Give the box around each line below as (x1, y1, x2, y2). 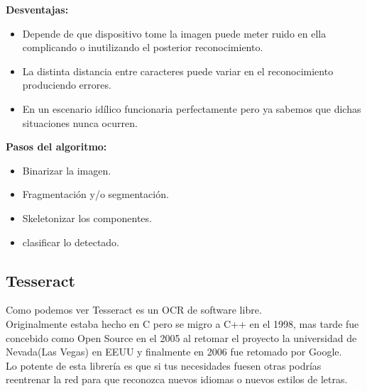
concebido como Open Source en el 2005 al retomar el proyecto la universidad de (6, 330, 357, 345)
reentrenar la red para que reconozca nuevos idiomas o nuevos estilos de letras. (6, 372, 348, 387)
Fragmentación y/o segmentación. (22, 187, 169, 202)
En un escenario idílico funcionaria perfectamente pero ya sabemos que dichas (22, 101, 361, 116)
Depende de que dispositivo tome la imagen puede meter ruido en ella (22, 26, 327, 40)
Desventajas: (6, 2, 69, 16)
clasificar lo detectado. (22, 234, 120, 249)
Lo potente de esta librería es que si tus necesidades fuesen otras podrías (6, 358, 322, 373)
